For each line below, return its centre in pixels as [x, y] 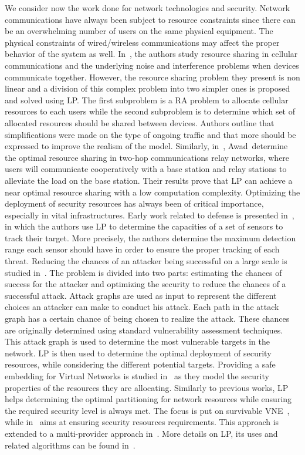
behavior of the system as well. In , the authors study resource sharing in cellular [151, 54]
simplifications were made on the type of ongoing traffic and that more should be [150, 134]
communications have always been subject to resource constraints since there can [150, 19]
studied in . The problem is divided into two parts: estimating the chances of [143, 272]
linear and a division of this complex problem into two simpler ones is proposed [148, 88]
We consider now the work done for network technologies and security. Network [148, 8]
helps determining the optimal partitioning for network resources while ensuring [148, 399]
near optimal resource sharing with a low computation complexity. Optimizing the [152, 192]
